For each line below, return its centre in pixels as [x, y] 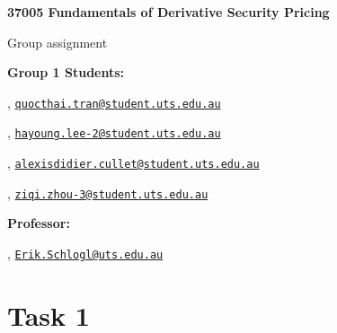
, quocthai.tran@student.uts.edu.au [114, 102]
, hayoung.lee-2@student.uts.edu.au [114, 132]
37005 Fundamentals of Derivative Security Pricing [168, 12]
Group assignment [58, 42]
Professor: [39, 223]
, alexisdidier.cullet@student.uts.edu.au [133, 163]
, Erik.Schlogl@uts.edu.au [85, 253]
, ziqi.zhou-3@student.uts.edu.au [108, 193]
